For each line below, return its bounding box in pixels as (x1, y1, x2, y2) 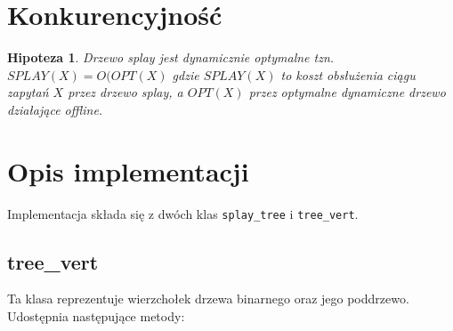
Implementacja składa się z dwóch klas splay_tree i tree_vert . (7, 204, 359, 222)
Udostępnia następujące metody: (7, 307, 185, 326)
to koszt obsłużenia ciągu (280, 65, 416, 84)
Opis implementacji (7, 152, 249, 189)
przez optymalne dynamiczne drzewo (248, 83, 446, 101)
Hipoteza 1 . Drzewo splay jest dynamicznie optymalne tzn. (7, 48, 335, 67)
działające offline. (7, 100, 103, 118)
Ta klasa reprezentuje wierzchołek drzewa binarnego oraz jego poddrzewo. (7, 289, 409, 308)
